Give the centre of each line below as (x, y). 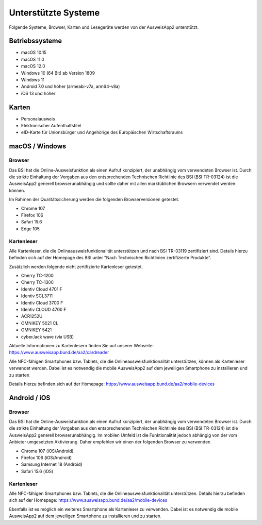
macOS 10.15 (34, 52)
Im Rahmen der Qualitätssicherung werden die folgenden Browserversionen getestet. (94, 200)
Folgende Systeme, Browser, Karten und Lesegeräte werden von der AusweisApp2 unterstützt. (104, 27)
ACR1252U (32, 316)
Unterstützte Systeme (54, 13)
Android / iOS (30, 398)
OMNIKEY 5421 (36, 330)
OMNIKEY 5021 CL (40, 323)
